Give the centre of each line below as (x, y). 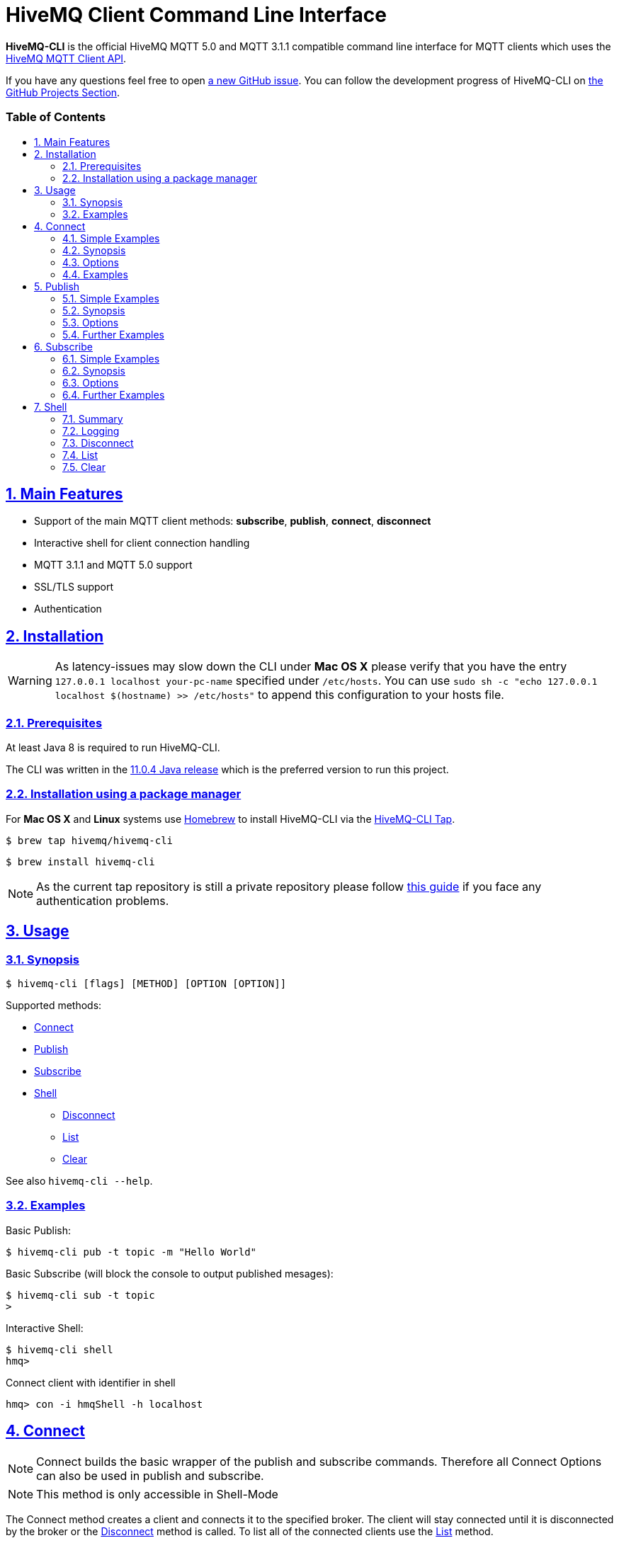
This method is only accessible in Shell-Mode (157, 1494)
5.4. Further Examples (113, 334)
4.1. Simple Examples (111, 238)
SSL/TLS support (74, 587)
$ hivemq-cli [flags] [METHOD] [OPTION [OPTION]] (146, 983)
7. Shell (51, 406)
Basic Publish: (39, 1230)
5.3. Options (91, 322)
